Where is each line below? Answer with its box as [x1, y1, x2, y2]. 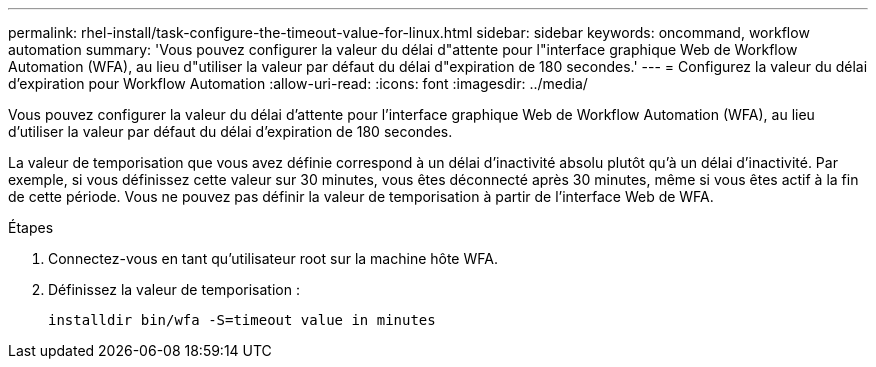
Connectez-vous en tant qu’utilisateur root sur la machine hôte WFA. [48, 250, 498, 267]
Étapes [8, 219, 54, 236]
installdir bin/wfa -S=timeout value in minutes [48, 312, 436, 328]
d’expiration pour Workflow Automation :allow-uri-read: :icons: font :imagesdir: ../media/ [8, 75, 588, 92]
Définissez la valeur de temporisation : [48, 281, 300, 298]
